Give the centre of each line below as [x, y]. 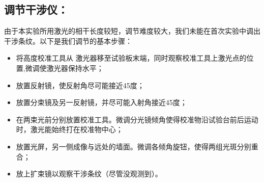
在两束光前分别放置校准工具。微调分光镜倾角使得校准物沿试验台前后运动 [137, 119]
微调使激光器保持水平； [64, 68]
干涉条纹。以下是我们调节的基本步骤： [68, 41]
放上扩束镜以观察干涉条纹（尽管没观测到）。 [89, 174]
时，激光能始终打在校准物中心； [69, 129]
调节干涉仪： [36, 9]
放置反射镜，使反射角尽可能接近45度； [80, 85]
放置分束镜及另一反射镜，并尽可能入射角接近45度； [101, 102]
